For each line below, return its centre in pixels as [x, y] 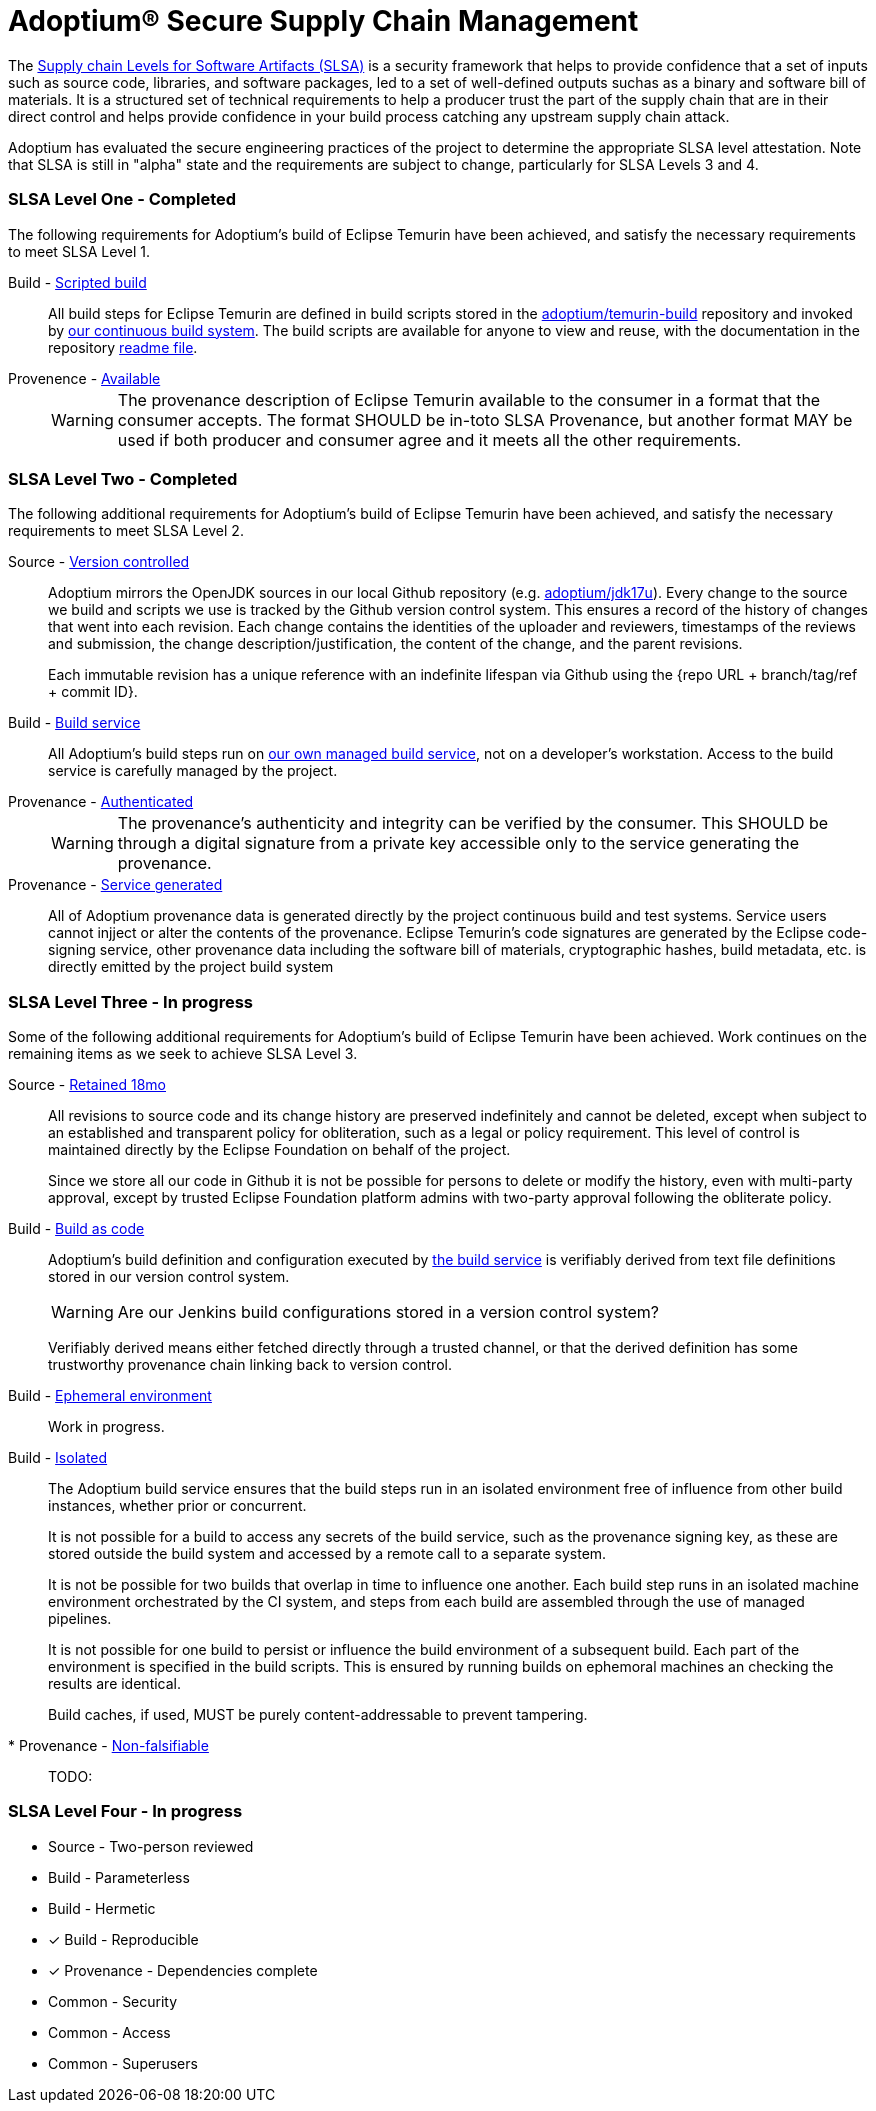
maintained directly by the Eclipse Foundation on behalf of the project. [279, 1149]
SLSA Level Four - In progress [125, 1811]
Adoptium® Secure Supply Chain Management [323, 21]
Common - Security [113, 2001]
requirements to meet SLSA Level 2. [126, 531]
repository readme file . [123, 347]
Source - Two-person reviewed [151, 1846]
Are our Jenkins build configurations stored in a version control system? [388, 1312]
